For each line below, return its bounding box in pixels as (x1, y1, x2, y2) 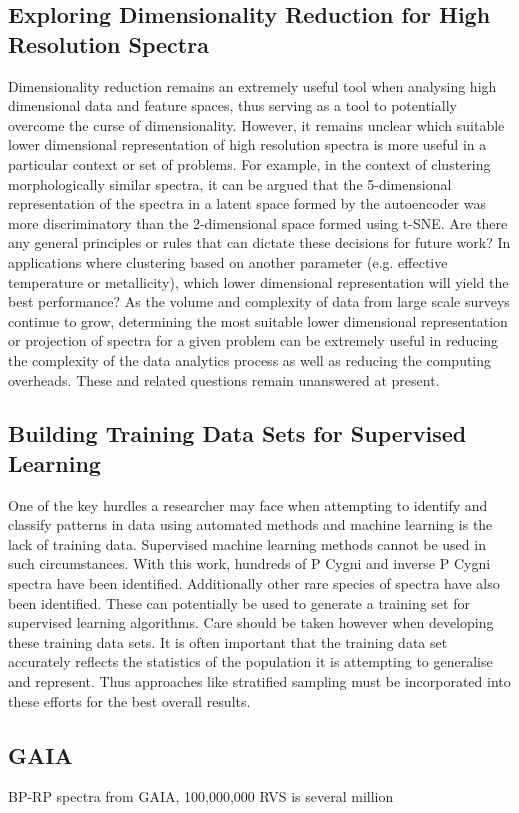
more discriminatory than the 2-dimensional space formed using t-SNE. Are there (8, 212, 508, 233)
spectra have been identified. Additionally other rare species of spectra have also (8, 573, 500, 594)
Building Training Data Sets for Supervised (8, 418, 467, 449)
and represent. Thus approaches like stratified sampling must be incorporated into (8, 671, 511, 692)
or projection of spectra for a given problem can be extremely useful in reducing (8, 330, 499, 351)
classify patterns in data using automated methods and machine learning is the (8, 514, 493, 535)
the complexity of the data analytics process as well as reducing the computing (8, 349, 492, 370)
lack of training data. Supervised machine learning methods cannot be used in (8, 533, 486, 554)
